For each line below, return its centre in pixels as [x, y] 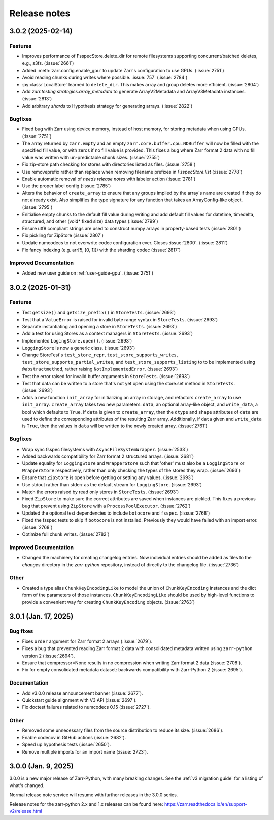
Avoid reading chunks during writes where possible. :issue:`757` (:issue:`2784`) [105, 77]
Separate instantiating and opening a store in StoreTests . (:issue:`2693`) [99, 326]
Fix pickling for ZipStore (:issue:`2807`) [63, 235]
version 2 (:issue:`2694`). [48, 656]
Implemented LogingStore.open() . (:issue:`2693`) [77, 340]
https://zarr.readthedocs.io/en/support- [205, 804]
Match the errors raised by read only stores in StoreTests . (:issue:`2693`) [100, 492]
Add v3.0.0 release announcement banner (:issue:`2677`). [82, 693]
